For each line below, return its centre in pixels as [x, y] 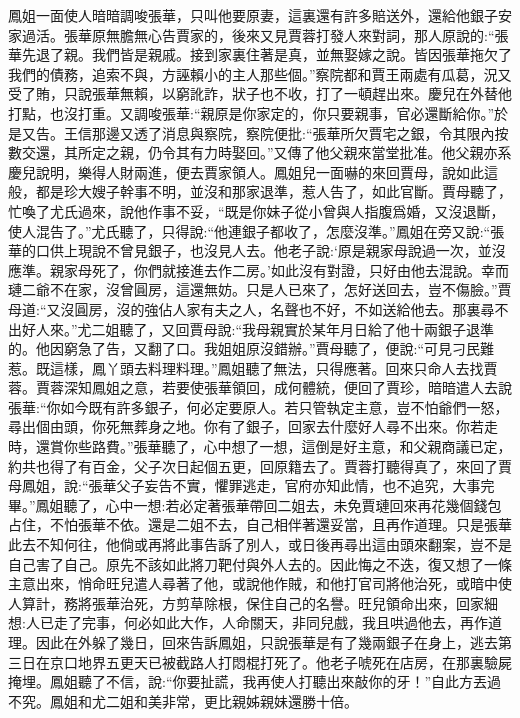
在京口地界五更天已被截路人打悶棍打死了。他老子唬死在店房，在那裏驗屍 [273, 661]
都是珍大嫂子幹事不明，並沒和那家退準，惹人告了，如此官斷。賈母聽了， [273, 191]
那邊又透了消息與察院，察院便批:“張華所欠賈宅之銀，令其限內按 [300, 132]
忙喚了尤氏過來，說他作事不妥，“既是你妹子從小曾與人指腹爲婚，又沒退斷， [256, 210]
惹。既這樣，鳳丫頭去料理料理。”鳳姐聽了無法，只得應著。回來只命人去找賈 [253, 367]
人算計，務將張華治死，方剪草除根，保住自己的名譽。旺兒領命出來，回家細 [253, 602]
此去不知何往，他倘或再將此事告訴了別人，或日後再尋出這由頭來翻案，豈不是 [260, 544]
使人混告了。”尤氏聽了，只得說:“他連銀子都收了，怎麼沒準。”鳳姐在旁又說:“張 [256, 230]
